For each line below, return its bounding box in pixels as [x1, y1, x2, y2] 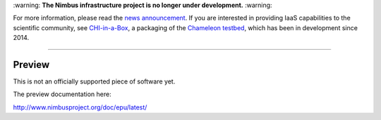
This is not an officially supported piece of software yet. [13, 77, 176, 86]
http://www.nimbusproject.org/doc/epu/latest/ [13, 102, 147, 112]
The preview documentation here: [13, 90, 112, 98]
